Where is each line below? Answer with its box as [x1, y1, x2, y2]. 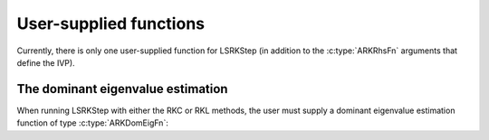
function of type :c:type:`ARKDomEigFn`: [16, 117, 169, 128]
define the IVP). [16, 57, 76, 68]
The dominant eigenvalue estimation [16, 81, 228, 97]
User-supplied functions [16, 14, 206, 33]
